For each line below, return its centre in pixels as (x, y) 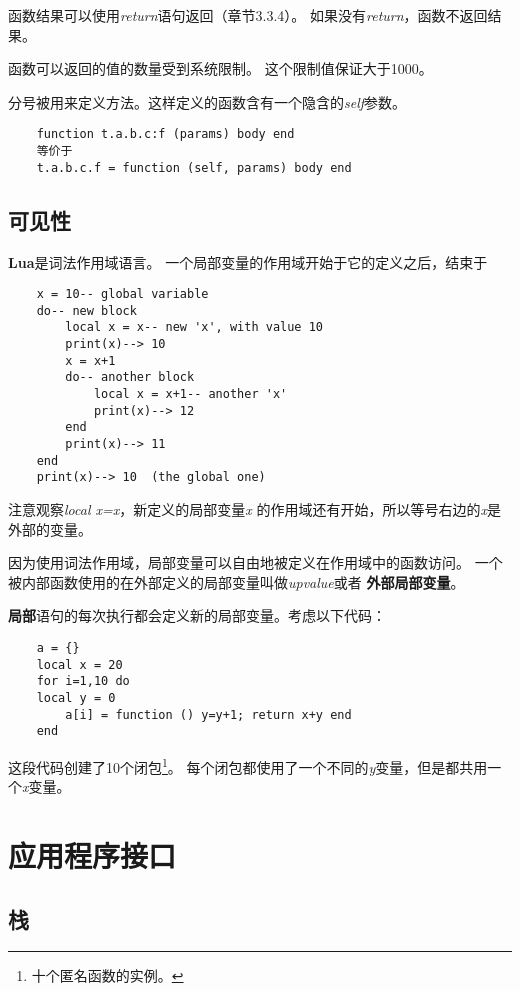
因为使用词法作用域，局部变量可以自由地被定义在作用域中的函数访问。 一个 (255, 562)
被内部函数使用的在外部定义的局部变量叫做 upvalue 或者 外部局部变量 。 (236, 581)
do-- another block (130, 377)
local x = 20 (79, 664)
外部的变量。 (50, 528)
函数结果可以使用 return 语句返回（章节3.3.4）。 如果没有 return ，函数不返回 (248, 15)
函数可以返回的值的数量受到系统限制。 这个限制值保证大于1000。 (220, 68)
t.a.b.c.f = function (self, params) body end (194, 167)
